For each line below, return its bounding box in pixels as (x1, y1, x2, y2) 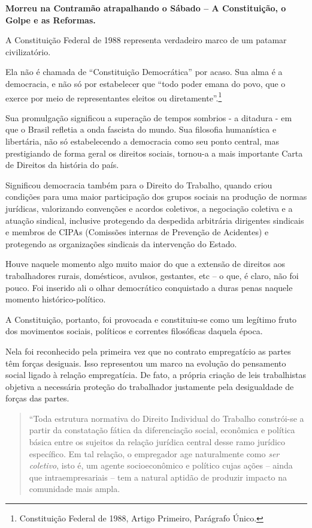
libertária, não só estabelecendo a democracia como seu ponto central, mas (5, 135, 279, 147)
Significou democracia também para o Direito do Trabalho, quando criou (5, 178, 272, 191)
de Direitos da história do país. (5, 158, 119, 171)
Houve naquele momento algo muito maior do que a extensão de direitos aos (5, 257, 285, 270)
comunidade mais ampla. (29, 482, 120, 495)
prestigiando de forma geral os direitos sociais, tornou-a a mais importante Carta (5, 146, 303, 159)
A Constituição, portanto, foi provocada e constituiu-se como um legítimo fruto (5, 313, 297, 325)
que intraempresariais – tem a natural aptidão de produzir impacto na (29, 470, 287, 483)
